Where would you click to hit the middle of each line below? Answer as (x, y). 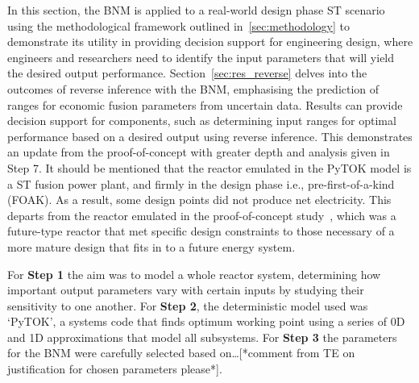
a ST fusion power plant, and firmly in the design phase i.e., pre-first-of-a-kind (201, 183)
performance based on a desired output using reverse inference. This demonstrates (210, 136)
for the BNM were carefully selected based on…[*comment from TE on (181, 353)
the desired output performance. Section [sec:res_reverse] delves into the (187, 73)
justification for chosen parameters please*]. (115, 369)
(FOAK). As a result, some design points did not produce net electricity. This (199, 200)
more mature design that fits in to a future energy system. (151, 246)
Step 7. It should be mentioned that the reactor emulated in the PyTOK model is (209, 167)
